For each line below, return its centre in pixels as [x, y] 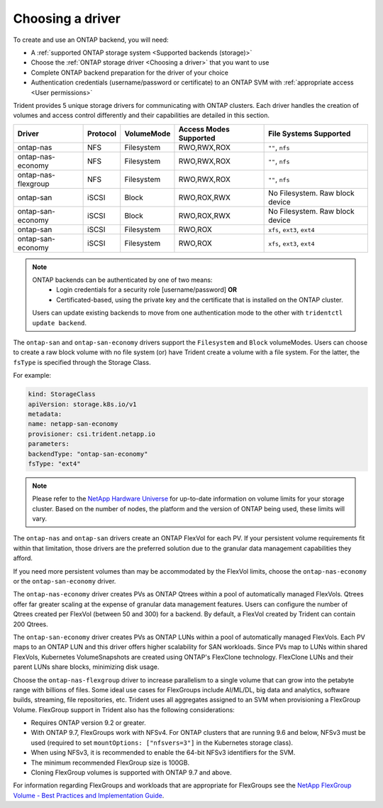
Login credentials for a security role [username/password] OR [147, 290]
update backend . [60, 322]
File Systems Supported [310, 133]
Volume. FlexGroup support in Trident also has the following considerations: [124, 709]
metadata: [45, 414]
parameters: [49, 444]
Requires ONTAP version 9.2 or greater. [89, 723]
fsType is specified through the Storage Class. [82, 362]
